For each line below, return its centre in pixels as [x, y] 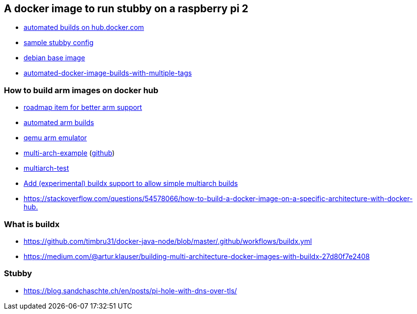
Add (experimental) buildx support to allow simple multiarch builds [131, 183]
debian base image [55, 58]
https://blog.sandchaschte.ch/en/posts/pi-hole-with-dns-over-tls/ [130, 290]
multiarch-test [46, 168]
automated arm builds [59, 123]
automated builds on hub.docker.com [84, 27]
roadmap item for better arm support [83, 107]
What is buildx [32, 224]
